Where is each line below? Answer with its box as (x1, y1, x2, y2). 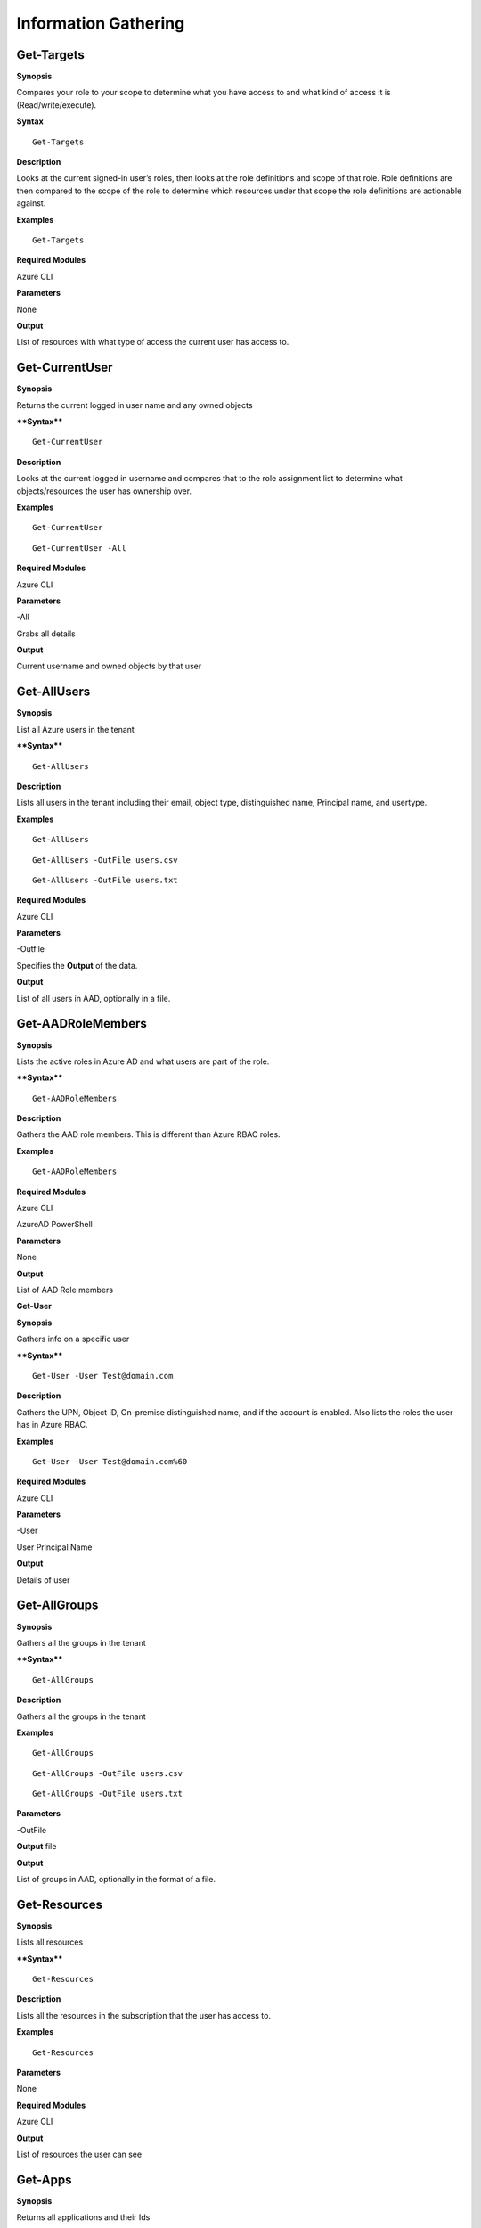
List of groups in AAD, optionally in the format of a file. (16, 1874, 216, 1885)
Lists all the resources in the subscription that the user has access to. (16, 2010, 272, 2020)
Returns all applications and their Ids (16, 2212, 151, 2223)
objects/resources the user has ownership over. (16, 486, 192, 496)
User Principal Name (16, 1542, 93, 1552)
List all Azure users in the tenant (16, 724, 135, 734)
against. (16, 198, 46, 209)
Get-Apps (16, 2172, 72, 2187)
